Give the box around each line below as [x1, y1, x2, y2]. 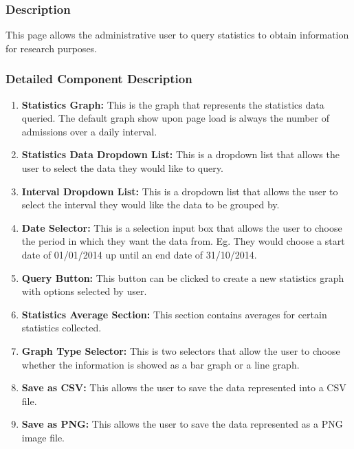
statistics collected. [21, 320, 102, 335]
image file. [21, 430, 65, 444]
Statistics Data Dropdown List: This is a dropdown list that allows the [21, 147, 340, 162]
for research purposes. [5, 41, 97, 55]
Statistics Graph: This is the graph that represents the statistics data [21, 97, 324, 111]
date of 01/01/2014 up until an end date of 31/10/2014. [21, 247, 257, 261]
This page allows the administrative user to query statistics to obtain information [5, 28, 349, 42]
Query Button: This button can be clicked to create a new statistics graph [21, 270, 344, 285]
